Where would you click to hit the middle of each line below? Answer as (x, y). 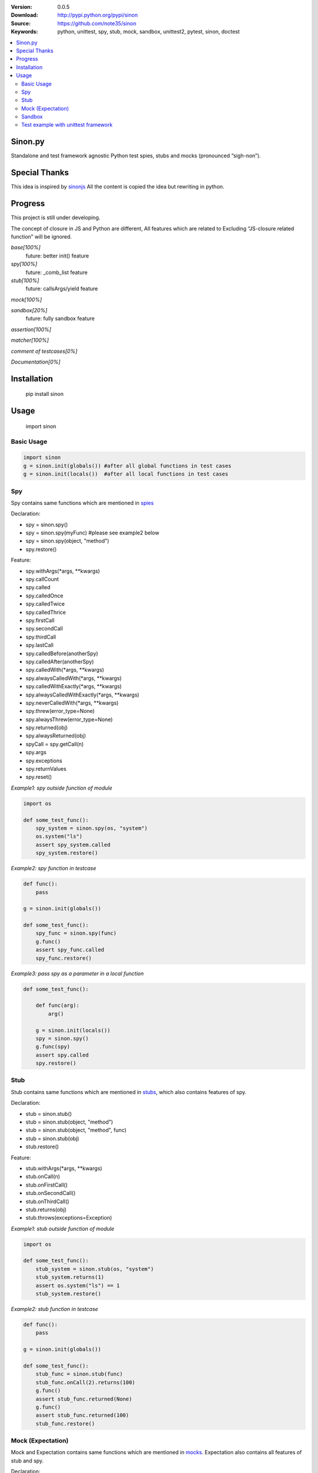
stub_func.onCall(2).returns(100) (85, 1382)
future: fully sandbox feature (60, 319)
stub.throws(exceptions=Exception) (69, 1218)
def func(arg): (57, 1005)
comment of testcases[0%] (44, 351)
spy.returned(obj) (47, 728)
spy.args (36, 752)
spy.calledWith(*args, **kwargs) (65, 670)
